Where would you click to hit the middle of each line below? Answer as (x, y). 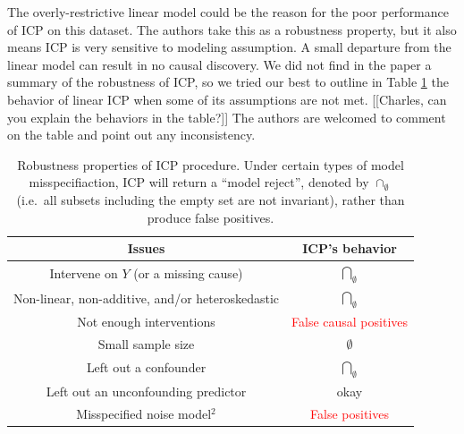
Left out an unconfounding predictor (146, 391)
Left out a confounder (146, 367)
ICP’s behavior (350, 248)
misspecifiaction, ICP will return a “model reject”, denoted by (199, 182)
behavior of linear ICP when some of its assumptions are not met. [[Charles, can (227, 99)
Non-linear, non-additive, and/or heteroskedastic (147, 298)
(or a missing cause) (188, 272)
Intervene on (84, 272)
